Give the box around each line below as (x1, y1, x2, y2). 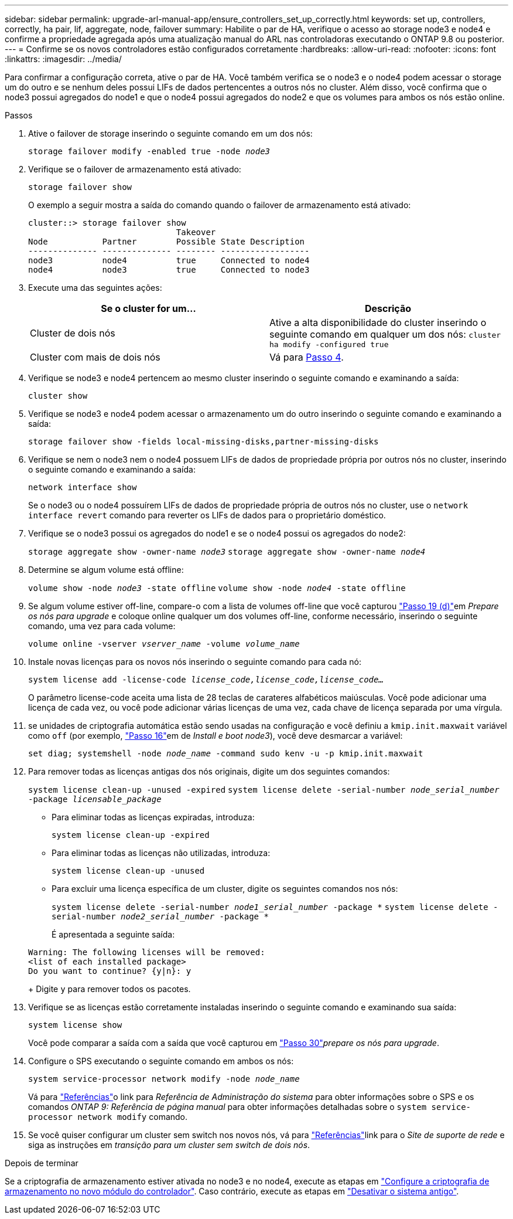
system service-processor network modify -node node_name (28, 1074, 300, 1084)
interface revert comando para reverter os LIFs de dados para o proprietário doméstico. (28, 510, 386, 520)
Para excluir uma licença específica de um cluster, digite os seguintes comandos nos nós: (52, 884, 398, 894)
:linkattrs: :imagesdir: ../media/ (5, 54, 122, 64)
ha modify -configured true (269, 340, 389, 349)
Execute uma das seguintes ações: (28, 283, 162, 293)
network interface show (28, 483, 137, 492)
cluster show (28, 391, 88, 400)
